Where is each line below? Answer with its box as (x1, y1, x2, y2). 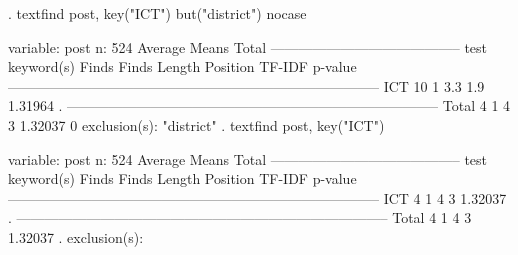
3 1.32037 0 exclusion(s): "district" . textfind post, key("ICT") (8, 114, 385, 135)
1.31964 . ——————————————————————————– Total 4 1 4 (8, 95, 511, 116)
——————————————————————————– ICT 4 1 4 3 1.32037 (8, 187, 507, 208)
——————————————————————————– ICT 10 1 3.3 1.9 (8, 75, 485, 96)
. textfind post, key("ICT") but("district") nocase (8, 3, 307, 23)
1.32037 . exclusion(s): (8, 226, 144, 247)
